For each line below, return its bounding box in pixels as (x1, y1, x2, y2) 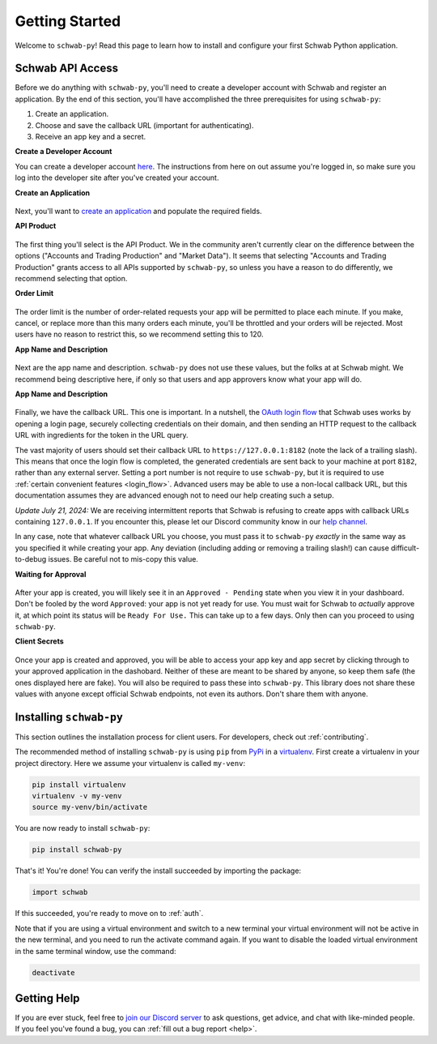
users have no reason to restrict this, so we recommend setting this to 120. (15, 329, 264, 340)
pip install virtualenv (32, 780, 127, 789)
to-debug (15, 554, 47, 564)
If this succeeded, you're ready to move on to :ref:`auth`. (15, 909, 204, 918)
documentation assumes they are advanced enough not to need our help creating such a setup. (15, 490, 335, 500)
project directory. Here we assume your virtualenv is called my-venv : (15, 758, 246, 768)
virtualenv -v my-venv (32, 791, 122, 801)
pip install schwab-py (32, 845, 122, 854)
